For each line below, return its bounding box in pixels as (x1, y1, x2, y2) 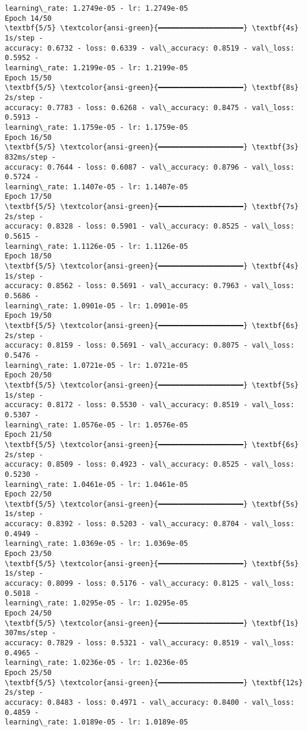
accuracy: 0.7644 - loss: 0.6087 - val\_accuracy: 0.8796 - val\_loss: (5, 163, 295, 171)
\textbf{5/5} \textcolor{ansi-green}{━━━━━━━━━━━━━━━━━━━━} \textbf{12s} (5, 678, 303, 687)
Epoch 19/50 (5, 311, 52, 320)
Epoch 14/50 (5, 14, 52, 23)
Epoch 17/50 (5, 192, 52, 201)
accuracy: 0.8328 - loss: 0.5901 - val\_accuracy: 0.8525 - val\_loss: (5, 222, 295, 231)
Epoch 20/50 (5, 371, 52, 380)
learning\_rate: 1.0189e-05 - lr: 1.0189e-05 (5, 718, 188, 727)
